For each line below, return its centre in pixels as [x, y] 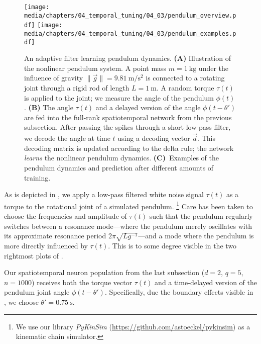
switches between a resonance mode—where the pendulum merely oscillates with [128, 226]
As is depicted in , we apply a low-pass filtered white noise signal [104, 194]
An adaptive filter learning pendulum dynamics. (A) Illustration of [127, 58]
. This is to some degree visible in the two [172, 245]
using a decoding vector [154, 138]
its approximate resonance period [55, 236]
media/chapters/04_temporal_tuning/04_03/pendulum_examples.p [130, 33]
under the [214, 68]
